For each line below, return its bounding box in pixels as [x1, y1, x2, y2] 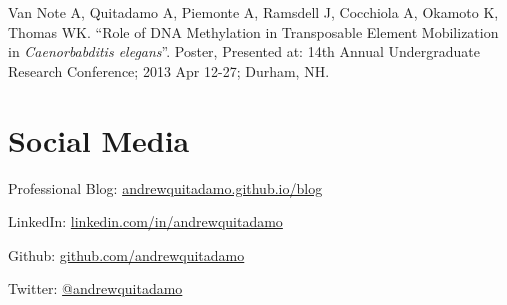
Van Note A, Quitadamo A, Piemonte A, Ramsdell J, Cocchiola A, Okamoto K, [8, 2, 499, 22]
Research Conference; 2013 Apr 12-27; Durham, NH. [8, 60, 330, 81]
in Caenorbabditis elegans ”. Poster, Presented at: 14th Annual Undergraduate [8, 41, 481, 62]
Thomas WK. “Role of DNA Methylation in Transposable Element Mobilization [8, 21, 499, 42]
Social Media [8, 119, 190, 160]
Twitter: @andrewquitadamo [8, 278, 183, 299]
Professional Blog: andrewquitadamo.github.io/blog [8, 177, 323, 198]
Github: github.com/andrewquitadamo [8, 244, 245, 265]
